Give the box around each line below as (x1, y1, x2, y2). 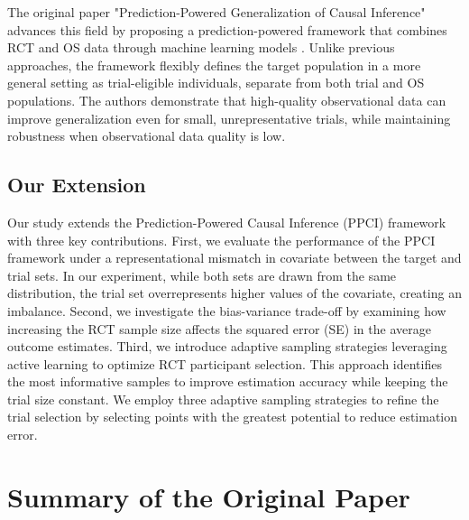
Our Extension (7, 171, 146, 199)
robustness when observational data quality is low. (7, 126, 286, 145)
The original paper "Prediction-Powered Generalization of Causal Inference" (7, 3, 426, 21)
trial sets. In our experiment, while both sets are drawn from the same (7, 265, 397, 284)
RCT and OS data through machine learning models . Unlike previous (7, 38, 395, 57)
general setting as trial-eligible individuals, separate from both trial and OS (7, 73, 425, 92)
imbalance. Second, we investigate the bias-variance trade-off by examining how (7, 301, 446, 320)
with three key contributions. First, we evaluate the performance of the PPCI (7, 230, 436, 249)
